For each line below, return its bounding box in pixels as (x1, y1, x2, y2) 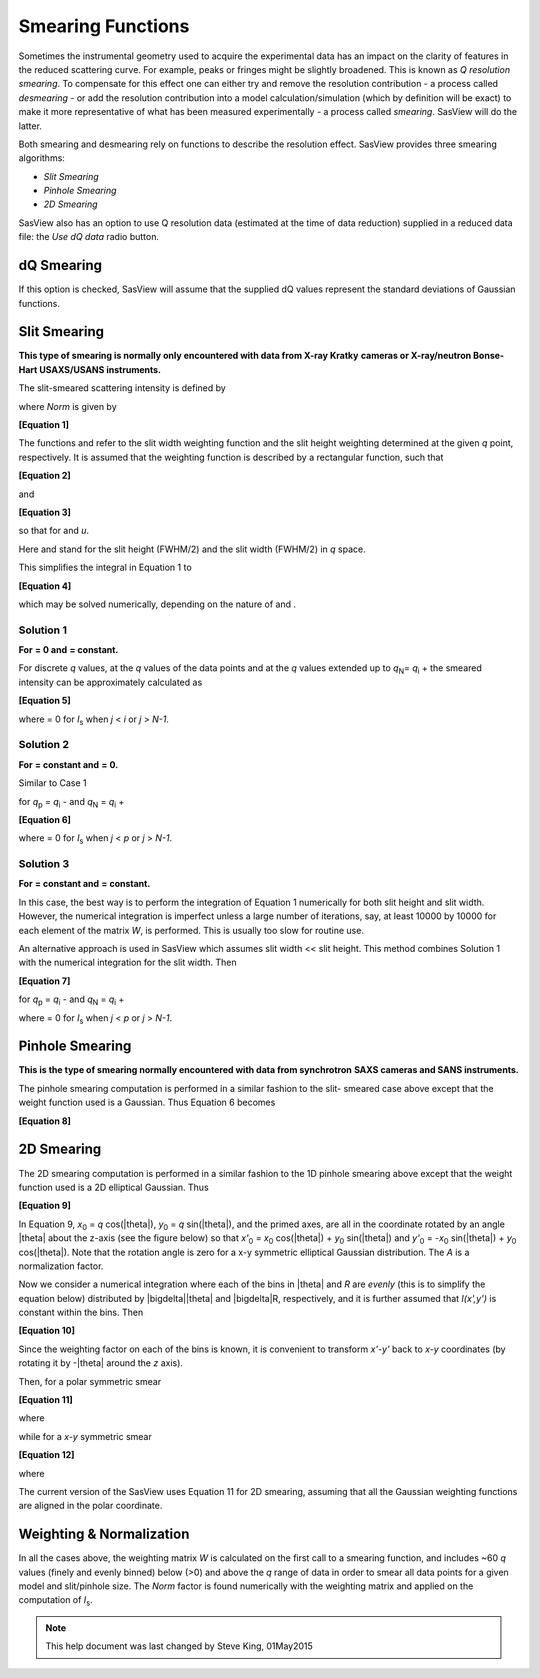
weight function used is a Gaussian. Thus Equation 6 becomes (18, 1096, 276, 1109)
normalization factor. (18, 1260, 104, 1272)
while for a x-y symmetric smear (18, 1430, 152, 1442)
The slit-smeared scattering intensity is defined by (18, 382, 227, 394)
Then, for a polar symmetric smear (18, 1375, 162, 1387)
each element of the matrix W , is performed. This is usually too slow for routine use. (18, 924, 365, 936)
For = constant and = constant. (18, 878, 151, 890)
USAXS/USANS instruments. (39, 363, 162, 375)
